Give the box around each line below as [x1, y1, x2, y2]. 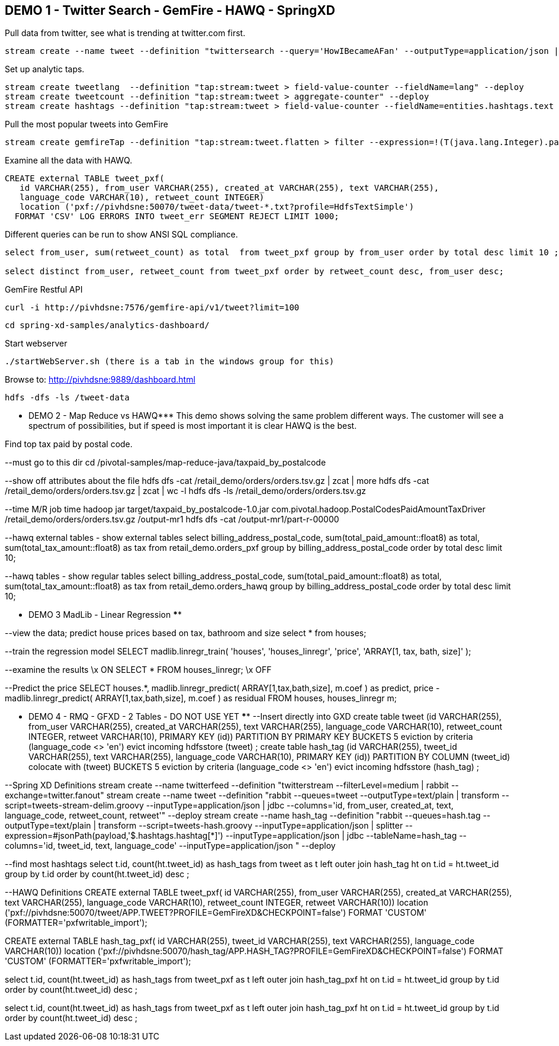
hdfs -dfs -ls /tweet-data [5, 393, 130, 403]
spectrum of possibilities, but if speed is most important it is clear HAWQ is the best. [28, 421, 357, 431]
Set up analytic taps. [5, 64, 85, 75]
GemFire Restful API [5, 284, 83, 295]
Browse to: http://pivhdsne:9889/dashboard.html [5, 374, 195, 385]
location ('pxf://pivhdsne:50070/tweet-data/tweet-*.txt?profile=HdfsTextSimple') [20, 202, 415, 212]
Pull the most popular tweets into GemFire [5, 119, 168, 130]
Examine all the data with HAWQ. [5, 155, 133, 166]
